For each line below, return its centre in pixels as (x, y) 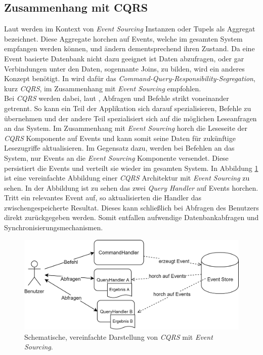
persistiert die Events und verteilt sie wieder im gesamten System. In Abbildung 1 (131, 168)
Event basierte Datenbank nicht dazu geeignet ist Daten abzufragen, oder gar (124, 58)
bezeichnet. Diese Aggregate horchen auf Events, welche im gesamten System (123, 38)
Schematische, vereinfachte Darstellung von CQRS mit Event (119, 336)
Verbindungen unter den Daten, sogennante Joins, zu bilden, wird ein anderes (124, 68)
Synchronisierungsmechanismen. (54, 227)
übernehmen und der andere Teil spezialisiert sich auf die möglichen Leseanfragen (130, 118)
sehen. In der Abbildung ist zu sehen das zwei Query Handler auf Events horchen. (131, 187)
